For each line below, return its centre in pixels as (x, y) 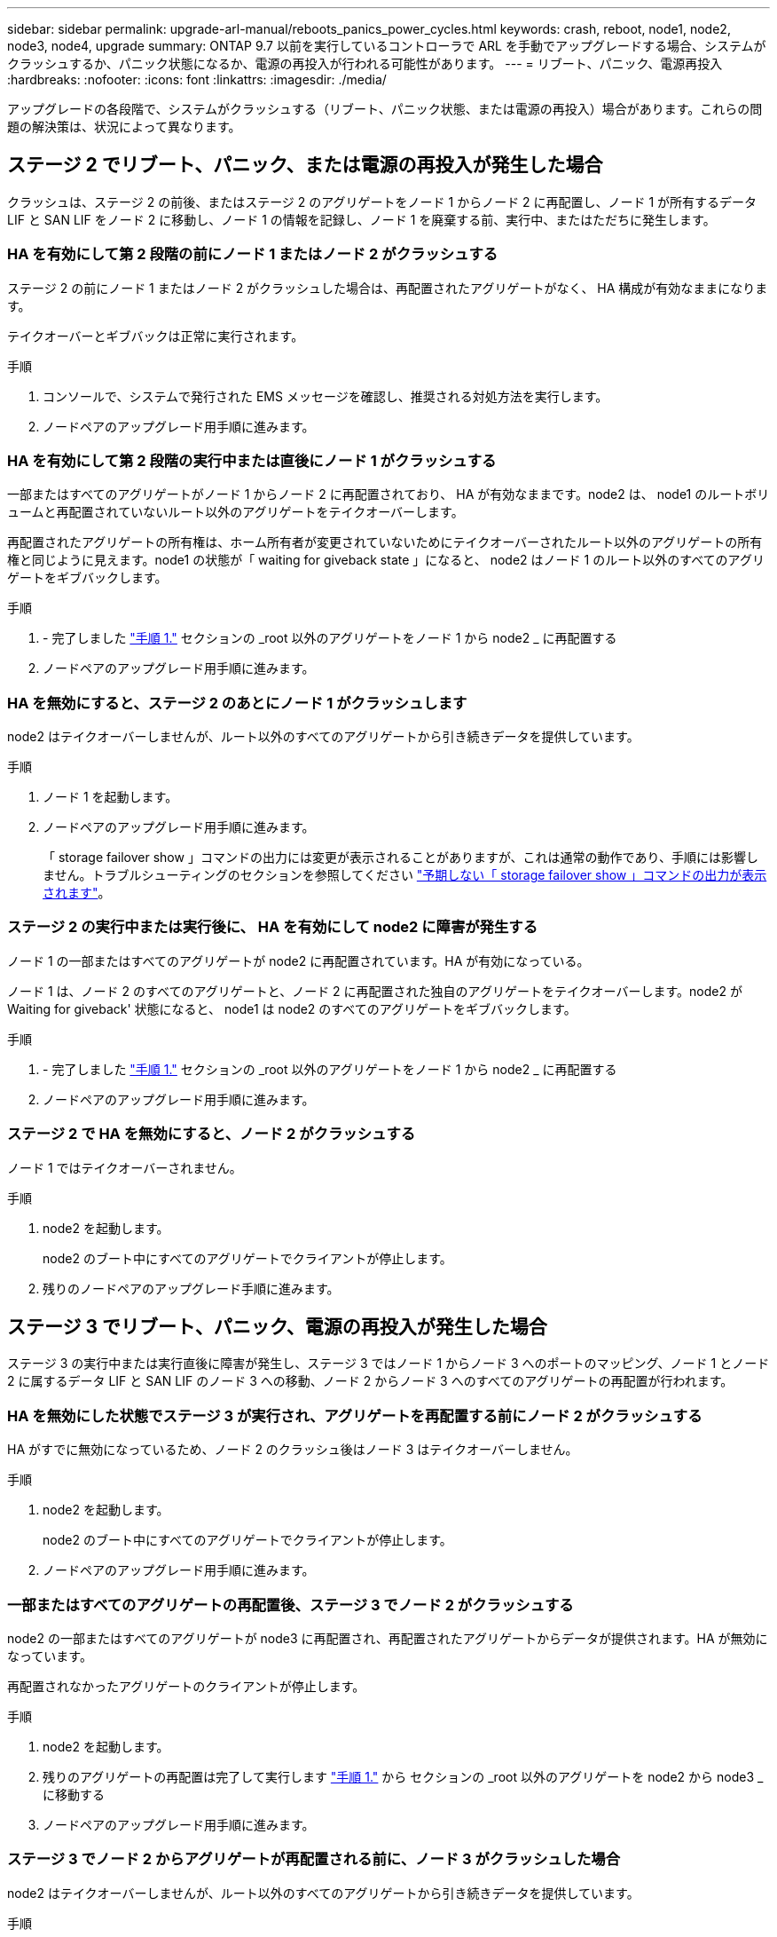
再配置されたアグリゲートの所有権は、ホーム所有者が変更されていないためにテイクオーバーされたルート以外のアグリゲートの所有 (385, 542)
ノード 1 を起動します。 (110, 797)
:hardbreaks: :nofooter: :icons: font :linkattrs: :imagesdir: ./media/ (197, 79)
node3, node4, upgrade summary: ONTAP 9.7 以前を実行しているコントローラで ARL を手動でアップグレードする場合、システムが (387, 46)
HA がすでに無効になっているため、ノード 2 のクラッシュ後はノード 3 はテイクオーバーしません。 (293, 1450)
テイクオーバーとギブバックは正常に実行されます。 (156, 336)
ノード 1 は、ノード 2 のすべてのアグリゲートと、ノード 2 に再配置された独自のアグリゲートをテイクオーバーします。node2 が (375, 991)
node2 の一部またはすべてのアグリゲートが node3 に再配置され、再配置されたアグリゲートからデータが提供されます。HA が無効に (388, 1638)
